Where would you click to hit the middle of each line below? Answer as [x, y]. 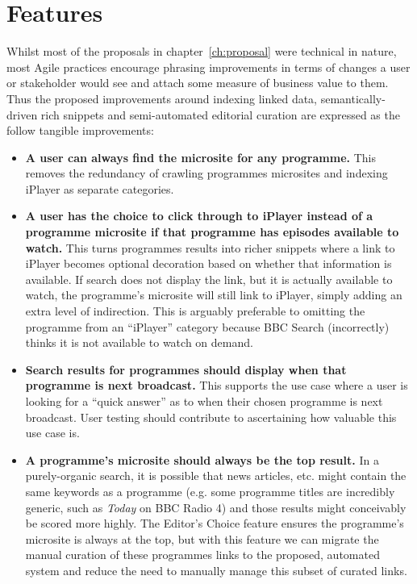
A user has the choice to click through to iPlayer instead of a [199, 216]
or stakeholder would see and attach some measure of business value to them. [198, 83]
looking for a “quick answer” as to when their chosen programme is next [204, 401]
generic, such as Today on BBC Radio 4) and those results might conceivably [216, 507]
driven [22, 114]
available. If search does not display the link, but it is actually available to [209, 279]
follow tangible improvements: [80, 130]
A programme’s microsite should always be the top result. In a [202, 459]
